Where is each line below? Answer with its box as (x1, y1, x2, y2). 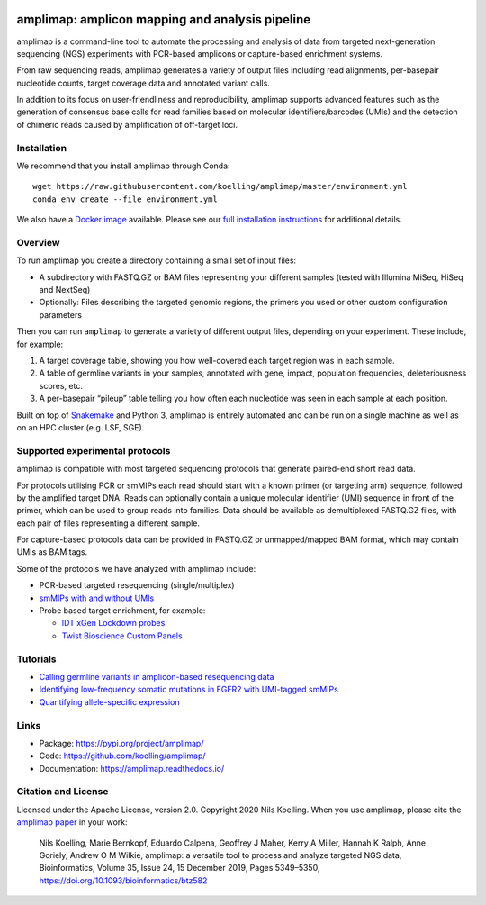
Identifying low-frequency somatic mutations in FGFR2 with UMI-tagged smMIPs (39, 684, 339, 695)
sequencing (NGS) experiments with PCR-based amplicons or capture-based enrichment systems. (16, 48, 382, 59)
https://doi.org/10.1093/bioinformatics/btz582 (39, 874, 208, 886)
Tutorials (16, 653, 58, 665)
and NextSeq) (39, 285, 91, 295)
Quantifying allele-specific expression (39, 696, 180, 707)
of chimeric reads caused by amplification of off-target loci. (16, 119, 238, 130)
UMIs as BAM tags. (16, 547, 88, 557)
